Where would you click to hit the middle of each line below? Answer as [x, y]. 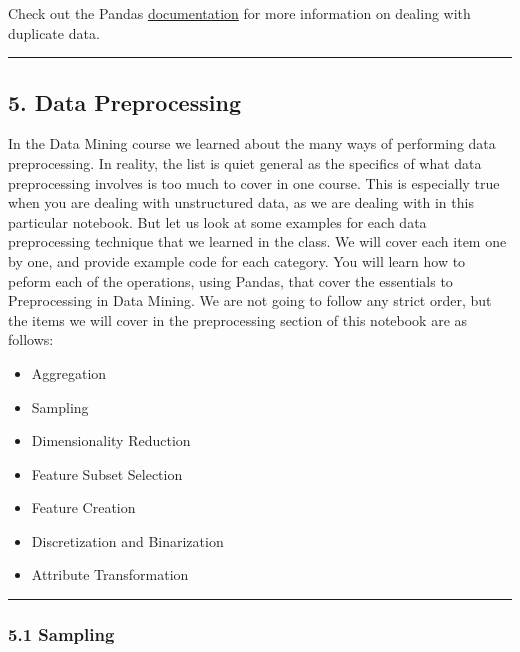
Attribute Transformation [110, 574]
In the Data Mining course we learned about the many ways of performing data [252, 143]
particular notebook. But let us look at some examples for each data [217, 221]
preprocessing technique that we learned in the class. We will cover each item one [257, 241]
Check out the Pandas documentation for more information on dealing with [239, 13]
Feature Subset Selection [107, 473]
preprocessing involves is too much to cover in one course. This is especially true [254, 182]
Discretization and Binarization [127, 540]
